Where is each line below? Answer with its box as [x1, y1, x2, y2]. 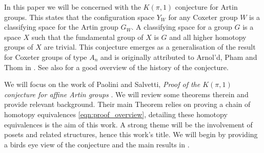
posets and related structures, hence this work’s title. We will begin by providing [4, 129, 258, 140]
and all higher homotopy [169, 31, 247, 42]
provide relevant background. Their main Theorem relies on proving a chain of [4, 99, 251, 110]
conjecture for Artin [175, 2, 238, 12]
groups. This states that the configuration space [4, 11, 154, 22]
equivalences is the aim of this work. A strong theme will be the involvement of [4, 119, 253, 129]
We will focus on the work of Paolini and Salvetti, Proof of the [4, 79, 200, 90]
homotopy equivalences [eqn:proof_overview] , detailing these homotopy [4, 108, 228, 119]
